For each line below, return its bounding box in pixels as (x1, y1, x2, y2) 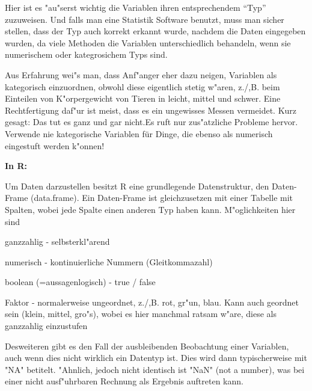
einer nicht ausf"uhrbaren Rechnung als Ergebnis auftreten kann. (5, 375, 243, 387)
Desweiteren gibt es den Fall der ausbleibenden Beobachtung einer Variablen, (5, 339, 289, 352)
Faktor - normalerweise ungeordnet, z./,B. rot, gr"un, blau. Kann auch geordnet (5, 295, 299, 308)
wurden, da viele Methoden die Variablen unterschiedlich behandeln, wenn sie (5, 36, 291, 49)
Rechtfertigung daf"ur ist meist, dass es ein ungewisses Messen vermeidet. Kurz (5, 103, 297, 116)
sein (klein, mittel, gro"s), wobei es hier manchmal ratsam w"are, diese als (5, 307, 277, 320)
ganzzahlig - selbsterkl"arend (5, 235, 110, 248)
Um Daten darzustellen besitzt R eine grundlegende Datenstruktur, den (5, 179, 269, 192)
